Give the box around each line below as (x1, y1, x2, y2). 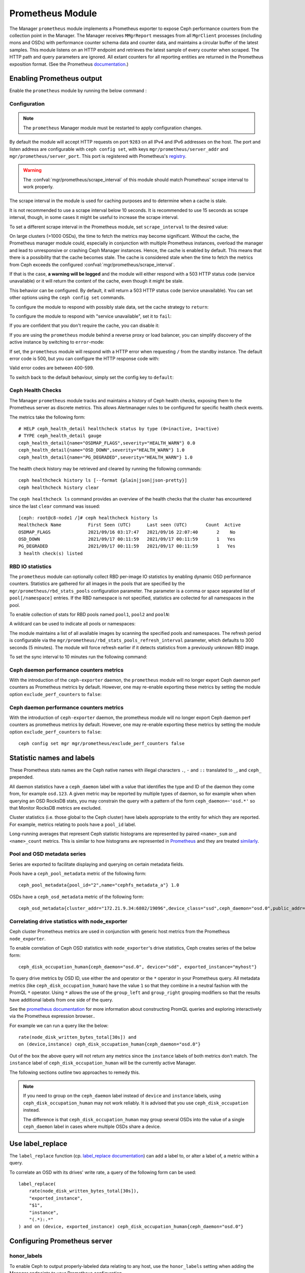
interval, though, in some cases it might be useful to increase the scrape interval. (9, 214, 179, 220)
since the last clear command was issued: (9, 503, 100, 509)
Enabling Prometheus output (9, 74, 102, 83)
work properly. (23, 184, 54, 190)
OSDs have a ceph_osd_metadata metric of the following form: (9, 894, 144, 900)
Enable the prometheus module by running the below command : (9, 88, 147, 94)
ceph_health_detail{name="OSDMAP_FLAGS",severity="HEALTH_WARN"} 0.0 (18, 440, 196, 446)
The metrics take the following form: (9, 414, 86, 420)
